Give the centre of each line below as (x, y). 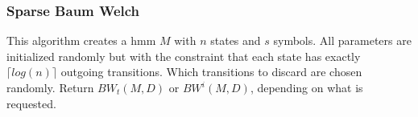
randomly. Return (50, 87)
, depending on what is (306, 87)
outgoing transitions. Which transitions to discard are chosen (211, 72)
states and (236, 40)
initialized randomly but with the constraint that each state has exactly (184, 56)
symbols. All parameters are (342, 40)
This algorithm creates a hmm (81, 40)
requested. (31, 103)
